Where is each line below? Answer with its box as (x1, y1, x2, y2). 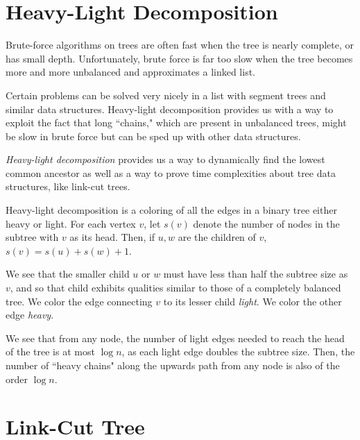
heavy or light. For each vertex (6, 216, 136, 230)
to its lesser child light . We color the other (163, 294, 342, 308)
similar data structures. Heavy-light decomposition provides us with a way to (6, 101, 334, 116)
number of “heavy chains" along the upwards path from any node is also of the (6, 358, 340, 372)
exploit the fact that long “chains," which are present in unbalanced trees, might (6, 115, 347, 130)
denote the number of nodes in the (193, 216, 340, 230)
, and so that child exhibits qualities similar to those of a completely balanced (10, 280, 341, 295)
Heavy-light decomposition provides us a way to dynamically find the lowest (6, 152, 325, 167)
